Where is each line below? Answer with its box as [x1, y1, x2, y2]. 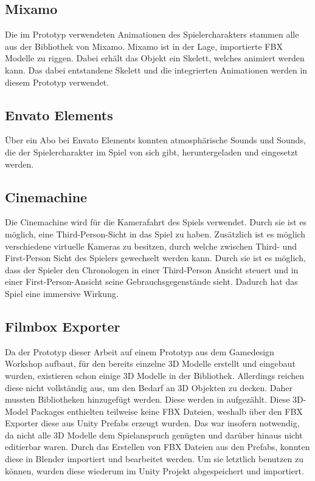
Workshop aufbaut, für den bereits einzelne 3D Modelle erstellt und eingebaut [5, 357, 296, 370]
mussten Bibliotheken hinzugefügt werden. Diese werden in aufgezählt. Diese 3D [5, 393, 303, 406]
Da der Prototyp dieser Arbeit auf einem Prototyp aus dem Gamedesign [5, 345, 274, 358]
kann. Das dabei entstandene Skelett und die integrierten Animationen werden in [5, 63, 308, 76]
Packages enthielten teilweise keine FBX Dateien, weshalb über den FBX [30, 404, 303, 417]
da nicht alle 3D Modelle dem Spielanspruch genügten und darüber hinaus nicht [5, 428, 303, 441]
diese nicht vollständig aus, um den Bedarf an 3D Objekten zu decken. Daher [5, 381, 293, 394]
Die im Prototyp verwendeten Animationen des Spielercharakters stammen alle [5, 28, 299, 41]
